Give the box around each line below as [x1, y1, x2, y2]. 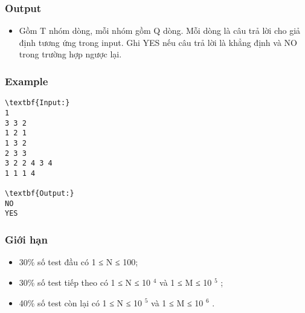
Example [5, 73, 48, 88]
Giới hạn [5, 232, 48, 247]
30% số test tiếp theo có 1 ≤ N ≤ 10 [19, 276, 151, 288]
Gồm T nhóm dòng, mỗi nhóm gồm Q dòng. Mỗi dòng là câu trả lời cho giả [19, 24, 301, 37]
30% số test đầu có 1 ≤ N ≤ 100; [19, 256, 138, 268]
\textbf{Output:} [5, 189, 74, 198]
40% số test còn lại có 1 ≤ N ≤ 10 [19, 296, 143, 309]
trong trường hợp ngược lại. [19, 48, 122, 60]
